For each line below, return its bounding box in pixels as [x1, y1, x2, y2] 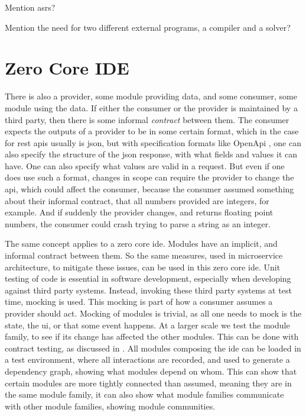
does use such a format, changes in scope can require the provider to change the [5, 171, 294, 183]
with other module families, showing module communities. [5, 399, 216, 412]
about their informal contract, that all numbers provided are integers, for [5, 194, 269, 207]
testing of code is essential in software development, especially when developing [5, 272, 291, 285]
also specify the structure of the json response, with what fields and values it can [5, 148, 298, 160]
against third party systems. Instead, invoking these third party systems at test [5, 283, 292, 296]
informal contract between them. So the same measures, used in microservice [5, 249, 283, 262]
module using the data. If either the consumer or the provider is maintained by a [5, 101, 298, 114]
